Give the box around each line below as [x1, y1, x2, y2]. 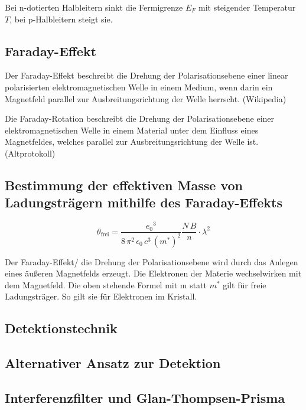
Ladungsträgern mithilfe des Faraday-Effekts [5, 193, 282, 211]
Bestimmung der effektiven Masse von [5, 175, 243, 194]
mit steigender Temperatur [198, 1, 296, 13]
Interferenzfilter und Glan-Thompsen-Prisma [5, 388, 285, 406]
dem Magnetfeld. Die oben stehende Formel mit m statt [5, 278, 207, 291]
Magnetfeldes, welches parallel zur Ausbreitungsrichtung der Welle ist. [5, 135, 259, 148]
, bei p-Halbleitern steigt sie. [9, 12, 113, 25]
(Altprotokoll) [5, 147, 56, 159]
